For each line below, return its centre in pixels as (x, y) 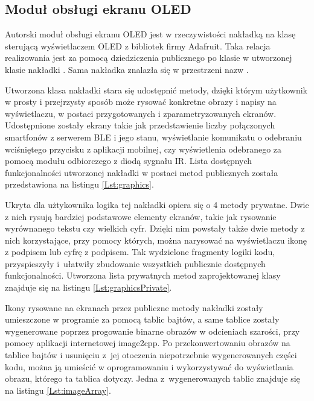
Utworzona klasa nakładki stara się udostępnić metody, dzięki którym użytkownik (156, 90)
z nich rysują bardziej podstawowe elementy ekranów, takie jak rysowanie (141, 216)
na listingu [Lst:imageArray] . (58, 390)
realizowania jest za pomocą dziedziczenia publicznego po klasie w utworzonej (149, 58)
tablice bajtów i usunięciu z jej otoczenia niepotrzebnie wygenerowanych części (151, 355)
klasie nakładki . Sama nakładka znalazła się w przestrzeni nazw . (127, 69)
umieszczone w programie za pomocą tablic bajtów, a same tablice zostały (142, 319)
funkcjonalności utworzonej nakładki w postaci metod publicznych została (142, 172)
